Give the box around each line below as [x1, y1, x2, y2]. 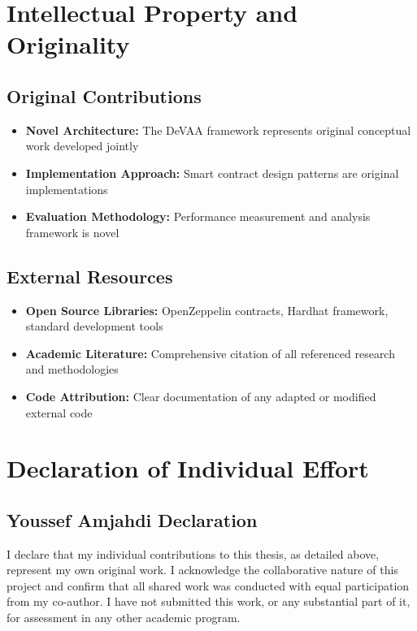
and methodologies [25, 361, 119, 378]
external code [25, 404, 93, 421]
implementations [25, 180, 108, 197]
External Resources [7, 263, 173, 288]
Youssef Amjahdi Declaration [7, 507, 258, 532]
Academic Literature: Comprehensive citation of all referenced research [25, 344, 395, 361]
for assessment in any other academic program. [7, 609, 241, 626]
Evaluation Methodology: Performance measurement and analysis [25, 208, 371, 225]
